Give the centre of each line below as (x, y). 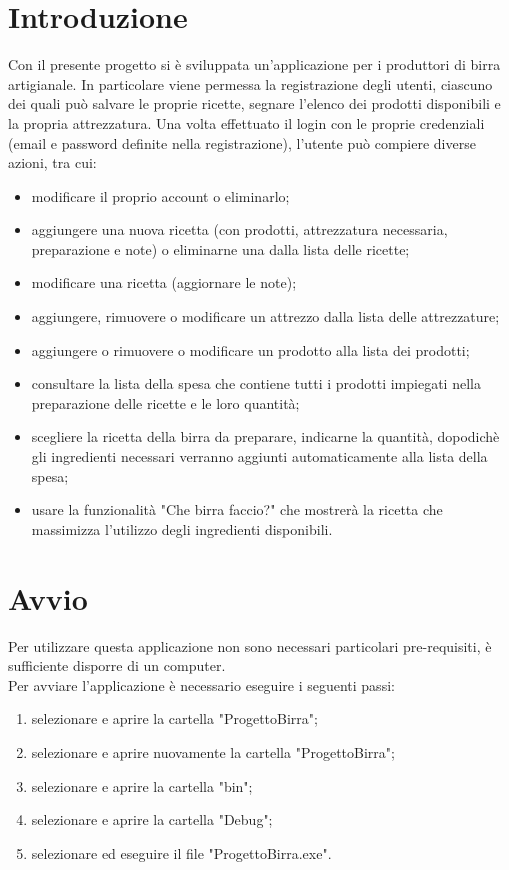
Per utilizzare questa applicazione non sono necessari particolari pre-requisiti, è (250, 645)
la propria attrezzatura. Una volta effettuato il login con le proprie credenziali (246, 122)
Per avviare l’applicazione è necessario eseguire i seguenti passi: (201, 684)
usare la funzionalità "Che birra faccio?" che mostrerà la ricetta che (237, 509)
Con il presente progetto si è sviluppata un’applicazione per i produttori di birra (254, 64)
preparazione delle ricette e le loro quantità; (165, 402)
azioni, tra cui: (52, 162)
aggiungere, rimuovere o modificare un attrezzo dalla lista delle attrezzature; (265, 316)
